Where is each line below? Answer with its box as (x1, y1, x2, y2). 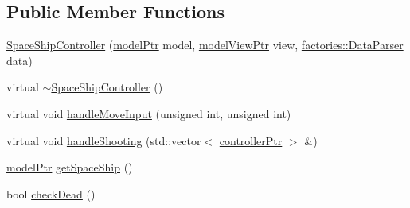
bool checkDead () (6, 185, 96, 202)
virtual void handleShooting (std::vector (6, 132, 201, 148)
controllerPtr (219, 132, 283, 148)
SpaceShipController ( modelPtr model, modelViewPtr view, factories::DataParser (6, 37, 404, 53)
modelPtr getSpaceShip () (6, 159, 133, 175)
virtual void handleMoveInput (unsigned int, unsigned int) (6, 105, 291, 121)
